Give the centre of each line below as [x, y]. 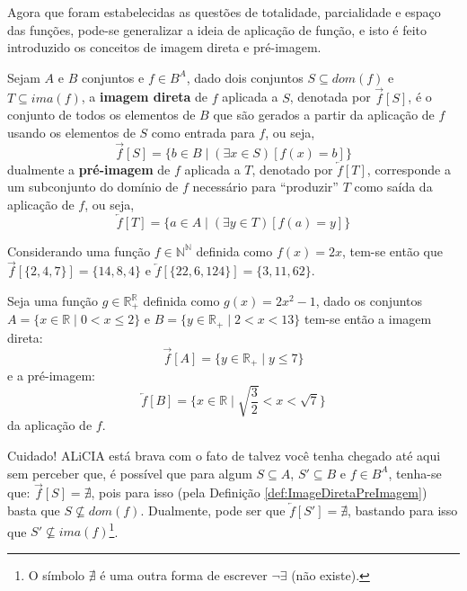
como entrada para [203, 132]
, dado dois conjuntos [245, 77]
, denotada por [330, 97]
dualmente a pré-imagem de [89, 169]
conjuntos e [113, 77]
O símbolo [57, 574]
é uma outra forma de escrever [184, 574]
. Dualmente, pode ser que [213, 510]
